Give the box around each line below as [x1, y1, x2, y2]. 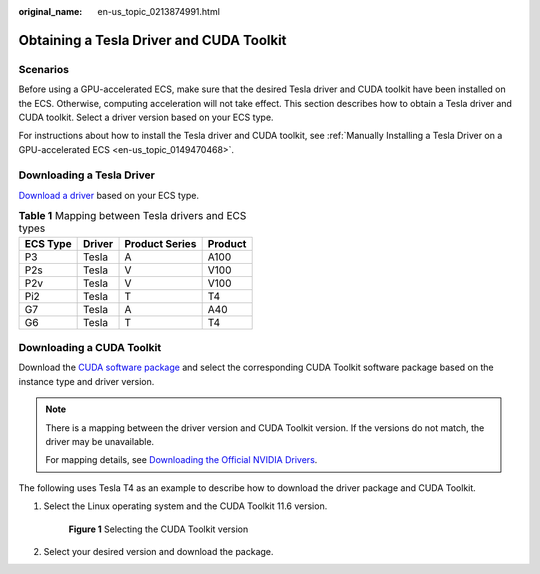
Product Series [124, 236, 197, 250]
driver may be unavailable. [45, 435, 155, 447]
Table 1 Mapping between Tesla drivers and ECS [18, 209, 247, 223]
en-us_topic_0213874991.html [97, 6, 220, 17]
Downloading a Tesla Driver [18, 168, 155, 182]
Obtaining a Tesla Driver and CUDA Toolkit [18, 31, 287, 49]
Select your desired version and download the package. [43, 545, 274, 557]
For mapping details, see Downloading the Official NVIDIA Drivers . [45, 454, 318, 466]
